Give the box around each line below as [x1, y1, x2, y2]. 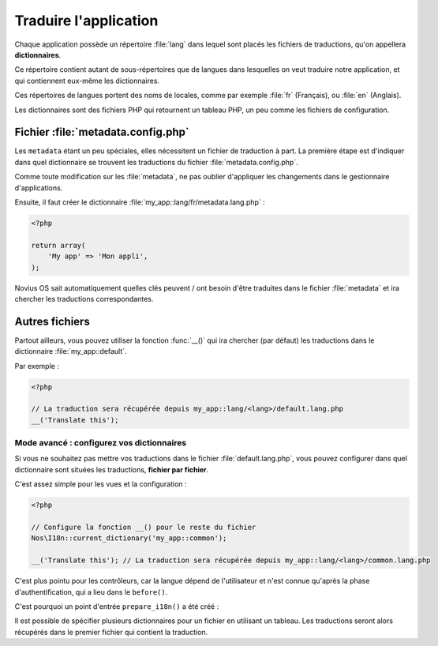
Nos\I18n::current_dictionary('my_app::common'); [31, 534, 227, 543]
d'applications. [14, 182, 63, 193]
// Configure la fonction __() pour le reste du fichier [31, 523, 256, 532]
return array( [31, 241, 86, 250]
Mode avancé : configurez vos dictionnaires [14, 438, 187, 449]
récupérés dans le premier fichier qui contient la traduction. [14, 627, 208, 637]
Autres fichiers [14, 314, 90, 328]
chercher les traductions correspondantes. [14, 294, 154, 303]
